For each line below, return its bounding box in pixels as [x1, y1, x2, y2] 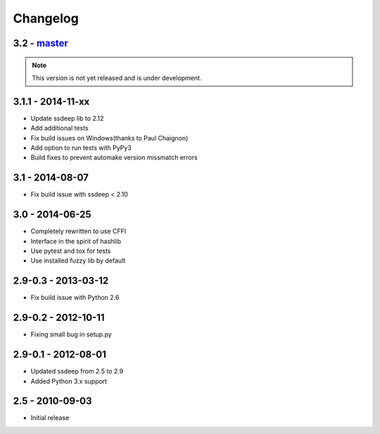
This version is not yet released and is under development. [32, 74, 202, 82]
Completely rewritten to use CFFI [30, 227, 127, 235]
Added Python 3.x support [30, 376, 108, 386]
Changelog [13, 11, 79, 26]
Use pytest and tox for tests [30, 246, 111, 256]
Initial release [30, 414, 70, 422]
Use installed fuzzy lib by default [30, 256, 126, 265]
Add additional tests [30, 124, 89, 133]
